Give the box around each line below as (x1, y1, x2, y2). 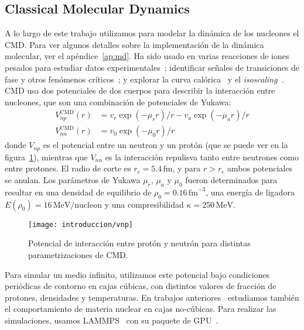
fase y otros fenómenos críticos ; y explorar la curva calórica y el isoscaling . (5, 73, 284, 85)
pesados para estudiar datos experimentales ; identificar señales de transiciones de (5, 61, 299, 73)
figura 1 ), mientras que (5, 150, 88, 163)
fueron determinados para (185, 174, 278, 186)
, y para (172, 162, 201, 174)
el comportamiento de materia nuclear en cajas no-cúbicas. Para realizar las (5, 302, 276, 315)
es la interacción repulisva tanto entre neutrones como (105, 150, 299, 163)
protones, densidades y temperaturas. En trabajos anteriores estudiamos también (5, 291, 299, 303)
